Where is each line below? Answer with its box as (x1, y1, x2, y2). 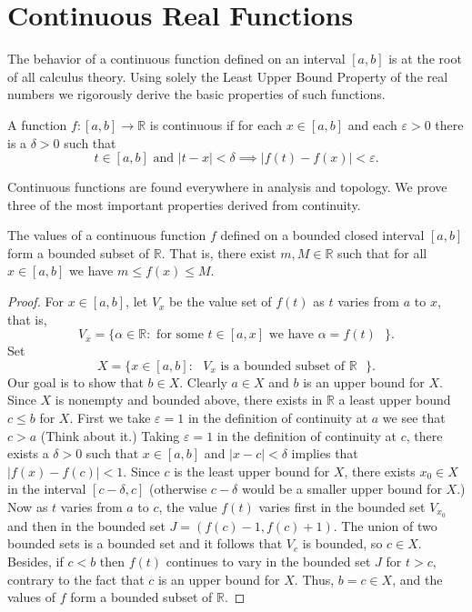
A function (7, 115, 67, 134)
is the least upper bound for (174, 461, 330, 480)
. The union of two (333, 516, 437, 535)
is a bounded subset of (220, 359, 346, 373)
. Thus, (294, 569, 335, 588)
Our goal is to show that (7, 372, 144, 391)
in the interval (7, 479, 86, 498)
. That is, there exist (161, 243, 276, 262)
